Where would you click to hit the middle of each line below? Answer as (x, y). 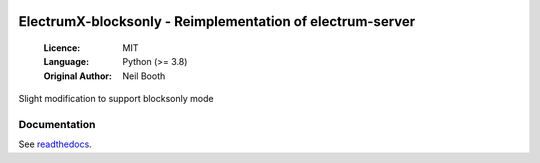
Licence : (62, 48)
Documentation (57, 124)
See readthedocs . (55, 144)
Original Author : (77, 76)
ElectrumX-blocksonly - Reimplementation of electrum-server (217, 21)
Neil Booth (144, 76)
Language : (66, 62)
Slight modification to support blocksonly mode (116, 99)
